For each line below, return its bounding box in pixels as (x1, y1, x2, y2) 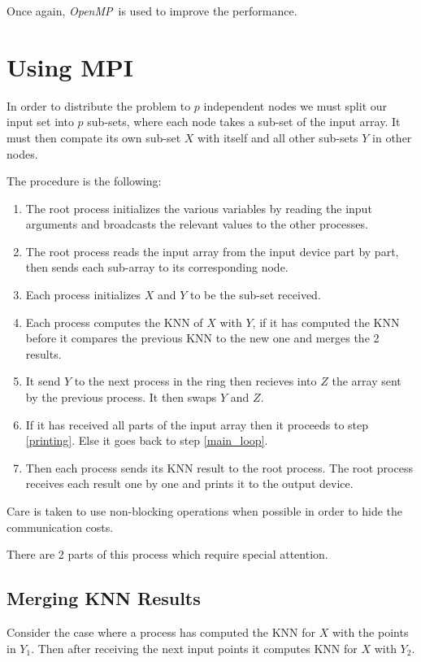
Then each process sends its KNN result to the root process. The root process (25, 459, 413, 476)
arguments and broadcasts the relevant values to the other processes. (25, 216, 368, 233)
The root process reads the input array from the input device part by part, (25, 242, 399, 259)
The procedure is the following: (7, 172, 162, 189)
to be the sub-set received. (190, 286, 321, 303)
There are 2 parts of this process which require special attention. (7, 546, 328, 563)
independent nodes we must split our (203, 97, 388, 114)
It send (25, 372, 61, 390)
